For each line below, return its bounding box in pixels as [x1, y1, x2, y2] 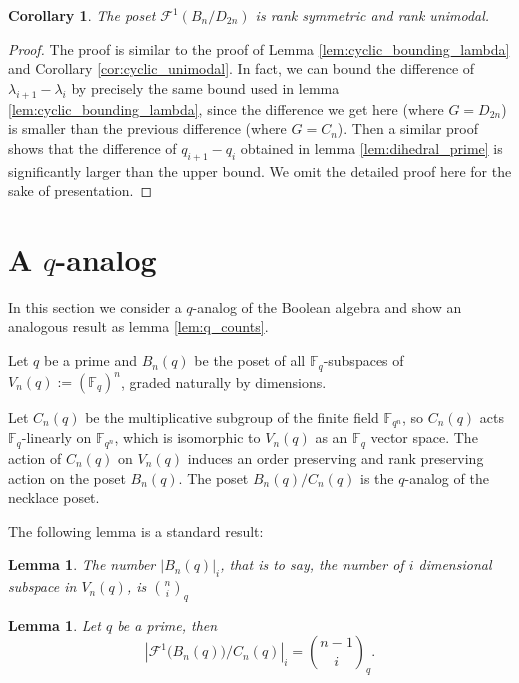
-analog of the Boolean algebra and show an [192, 296, 462, 317]
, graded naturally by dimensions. [120, 371, 327, 392]
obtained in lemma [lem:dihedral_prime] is [240, 137, 503, 158]
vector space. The [370, 427, 478, 448]
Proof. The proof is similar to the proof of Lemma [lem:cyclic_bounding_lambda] [8, 38, 510, 59]
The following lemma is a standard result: [8, 520, 264, 541]
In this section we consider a [8, 296, 182, 317]
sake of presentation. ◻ [8, 180, 153, 201]
